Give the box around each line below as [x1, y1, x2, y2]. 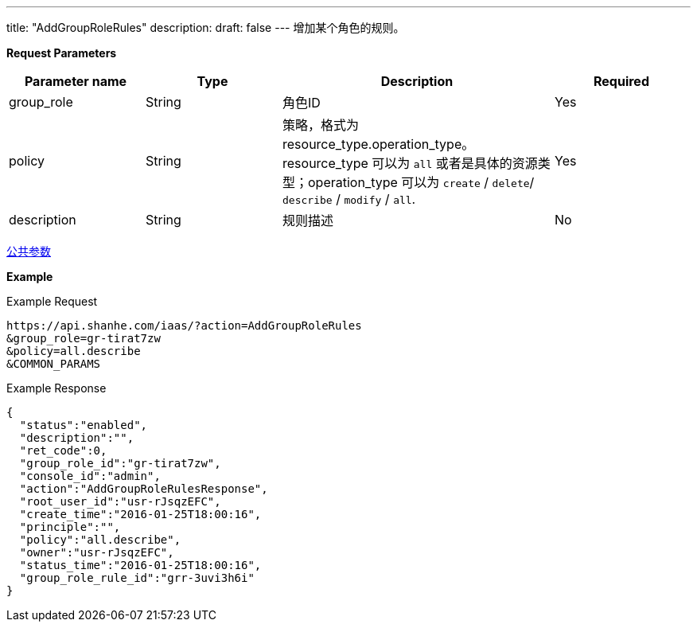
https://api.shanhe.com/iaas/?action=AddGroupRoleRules [6, 319, 362, 332]
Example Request [6, 294, 98, 308]
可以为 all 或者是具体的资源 [372, 155, 538, 171]
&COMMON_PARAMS [6, 357, 101, 370]
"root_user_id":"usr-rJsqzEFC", [19, 495, 221, 508]
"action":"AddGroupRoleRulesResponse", [19, 482, 268, 495]
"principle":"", [19, 521, 121, 533]
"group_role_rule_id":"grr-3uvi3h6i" [19, 571, 255, 584]
